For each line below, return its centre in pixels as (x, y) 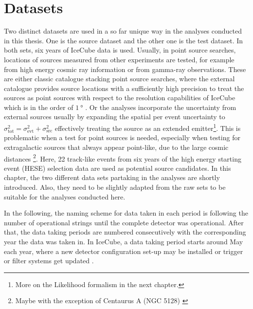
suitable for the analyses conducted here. (65, 196)
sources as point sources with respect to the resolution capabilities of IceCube (120, 98)
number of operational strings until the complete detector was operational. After (124, 222)
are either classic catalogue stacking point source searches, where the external (119, 79)
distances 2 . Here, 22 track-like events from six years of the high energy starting (123, 158)
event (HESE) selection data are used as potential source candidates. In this (117, 168)
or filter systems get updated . (49, 261)
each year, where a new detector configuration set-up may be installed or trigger (124, 251)
